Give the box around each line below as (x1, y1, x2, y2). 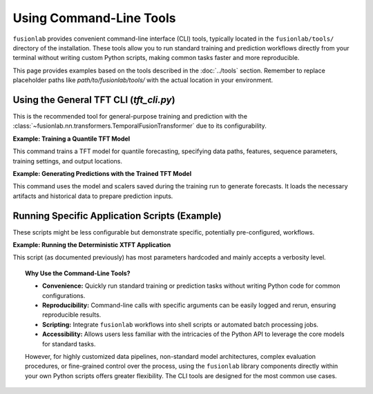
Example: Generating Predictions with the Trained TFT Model (12, 169, 192, 177)
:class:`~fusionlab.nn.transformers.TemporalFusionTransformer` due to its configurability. (12, 121, 267, 130)
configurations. (42, 291, 86, 299)
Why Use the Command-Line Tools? (25, 269, 131, 277)
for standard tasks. (42, 339, 96, 348)
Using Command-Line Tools (12, 10, 176, 26)
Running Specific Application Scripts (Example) (12, 210, 222, 221)
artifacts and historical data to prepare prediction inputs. (12, 192, 173, 200)
